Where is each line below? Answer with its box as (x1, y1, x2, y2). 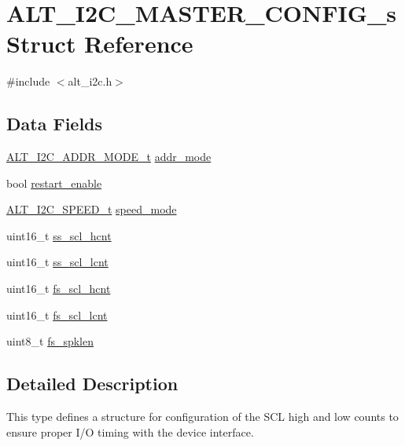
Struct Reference (6, 27, 193, 60)
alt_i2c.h (68, 73, 112, 90)
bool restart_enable (6, 174, 102, 191)
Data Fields (6, 111, 103, 136)
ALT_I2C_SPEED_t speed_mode (6, 201, 177, 218)
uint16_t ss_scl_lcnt (6, 254, 109, 270)
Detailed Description (6, 371, 179, 396)
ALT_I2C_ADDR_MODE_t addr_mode (6, 148, 212, 165)
